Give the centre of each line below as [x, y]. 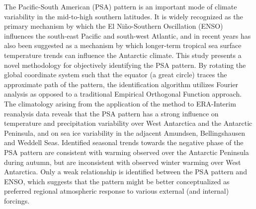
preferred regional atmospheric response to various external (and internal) [117, 191]
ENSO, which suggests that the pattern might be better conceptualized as [117, 181]
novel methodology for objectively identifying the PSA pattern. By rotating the [125, 65]
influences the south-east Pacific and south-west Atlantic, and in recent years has [128, 35]
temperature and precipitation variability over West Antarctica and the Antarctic [128, 123]
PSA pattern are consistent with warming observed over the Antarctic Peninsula [127, 152]
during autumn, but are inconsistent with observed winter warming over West [123, 162]
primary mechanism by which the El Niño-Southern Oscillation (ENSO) [114, 26]
